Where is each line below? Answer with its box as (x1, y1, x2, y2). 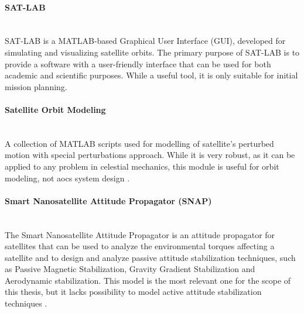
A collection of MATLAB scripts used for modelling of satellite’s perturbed (5, 137, 274, 149)
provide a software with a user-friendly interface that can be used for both (5, 57, 271, 70)
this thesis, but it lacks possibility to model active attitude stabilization (5, 286, 262, 298)
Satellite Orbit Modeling (5, 103, 106, 115)
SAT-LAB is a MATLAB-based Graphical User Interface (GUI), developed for (5, 35, 286, 47)
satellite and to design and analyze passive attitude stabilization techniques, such (5, 251, 296, 263)
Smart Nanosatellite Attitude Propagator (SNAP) (5, 194, 212, 207)
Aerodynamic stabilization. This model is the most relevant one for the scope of (5, 274, 291, 286)
